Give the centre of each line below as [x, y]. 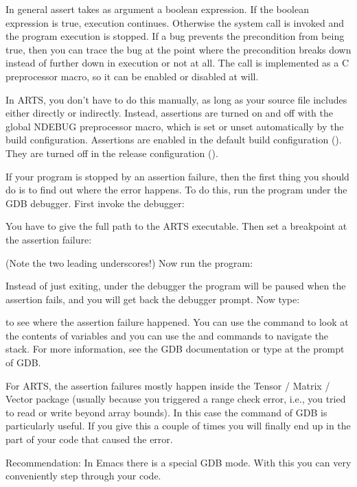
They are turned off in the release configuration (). [112, 153]
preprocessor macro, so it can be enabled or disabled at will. [132, 76]
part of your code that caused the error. [89, 439]
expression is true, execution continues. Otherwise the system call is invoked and [175, 22]
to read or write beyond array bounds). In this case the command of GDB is [166, 412]
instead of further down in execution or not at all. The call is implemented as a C [177, 63]
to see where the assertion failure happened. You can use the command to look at [177, 322]
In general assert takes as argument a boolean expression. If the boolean [157, 9]
